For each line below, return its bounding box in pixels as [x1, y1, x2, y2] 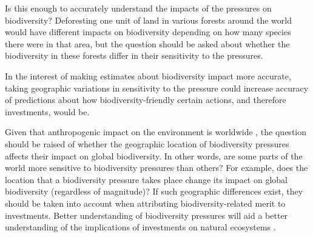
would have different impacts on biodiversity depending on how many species [5, 25, 291, 38]
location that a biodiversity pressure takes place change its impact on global [5, 173, 288, 185]
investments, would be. [5, 105, 90, 118]
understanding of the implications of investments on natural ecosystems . [5, 221, 276, 233]
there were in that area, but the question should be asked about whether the [5, 37, 290, 50]
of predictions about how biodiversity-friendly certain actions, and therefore [5, 93, 286, 106]
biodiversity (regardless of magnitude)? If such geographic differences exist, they [5, 185, 303, 198]
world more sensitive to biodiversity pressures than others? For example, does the [5, 161, 308, 174]
